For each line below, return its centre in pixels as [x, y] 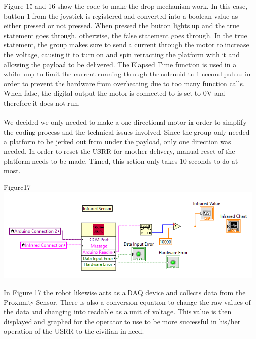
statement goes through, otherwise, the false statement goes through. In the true [126, 35]
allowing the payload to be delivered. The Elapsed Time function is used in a [120, 64]
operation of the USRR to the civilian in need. [74, 331]
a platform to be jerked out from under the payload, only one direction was [118, 141]
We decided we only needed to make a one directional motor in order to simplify [125, 122]
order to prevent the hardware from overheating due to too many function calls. [124, 83]
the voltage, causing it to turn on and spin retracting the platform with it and [122, 54]
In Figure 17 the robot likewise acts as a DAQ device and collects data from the [125, 292]
